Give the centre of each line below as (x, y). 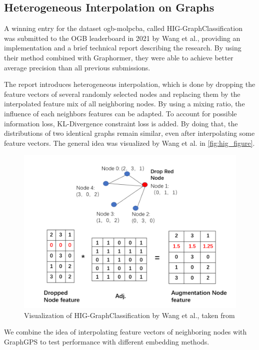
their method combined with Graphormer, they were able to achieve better (119, 57)
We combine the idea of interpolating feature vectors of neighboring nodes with (125, 332)
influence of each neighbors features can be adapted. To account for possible (120, 113)
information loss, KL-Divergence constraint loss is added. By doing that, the (121, 123)
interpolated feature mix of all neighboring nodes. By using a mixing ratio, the (124, 104)
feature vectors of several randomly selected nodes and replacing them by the (122, 94)
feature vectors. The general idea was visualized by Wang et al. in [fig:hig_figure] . (129, 143)
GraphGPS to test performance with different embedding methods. (107, 341)
